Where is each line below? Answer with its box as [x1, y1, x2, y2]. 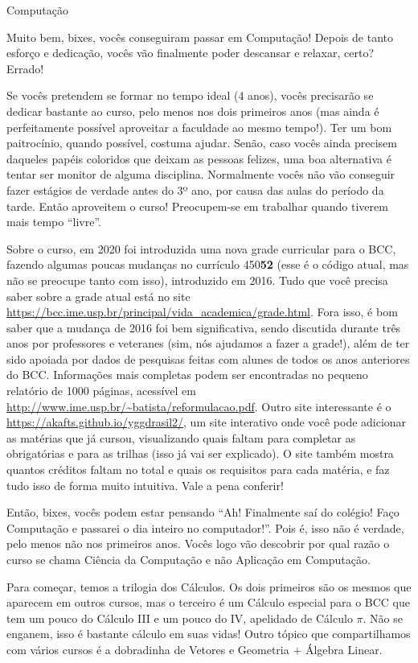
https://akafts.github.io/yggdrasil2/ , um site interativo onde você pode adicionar [6, 414, 407, 430]
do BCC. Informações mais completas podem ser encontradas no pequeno [6, 366, 368, 383]
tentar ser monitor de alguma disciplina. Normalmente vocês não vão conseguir [6, 166, 395, 183]
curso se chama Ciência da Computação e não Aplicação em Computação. [6, 551, 371, 567]
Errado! [6, 60, 44, 76]
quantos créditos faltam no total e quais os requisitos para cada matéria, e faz [6, 461, 390, 478]
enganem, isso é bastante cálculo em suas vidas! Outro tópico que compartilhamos [6, 625, 411, 642]
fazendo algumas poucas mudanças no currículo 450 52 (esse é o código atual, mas [6, 256, 409, 273]
